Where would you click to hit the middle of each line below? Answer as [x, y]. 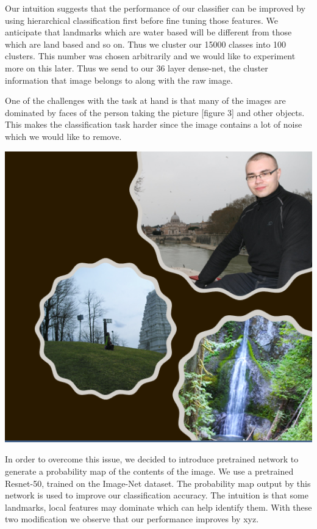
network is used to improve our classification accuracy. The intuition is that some [157, 495]
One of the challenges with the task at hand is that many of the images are [145, 100]
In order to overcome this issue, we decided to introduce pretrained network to [152, 459]
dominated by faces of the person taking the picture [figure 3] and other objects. [155, 112]
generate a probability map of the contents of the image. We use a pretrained [149, 471]
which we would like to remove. [63, 136]
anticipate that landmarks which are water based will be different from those [148, 32]
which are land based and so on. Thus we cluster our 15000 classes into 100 [146, 44]
